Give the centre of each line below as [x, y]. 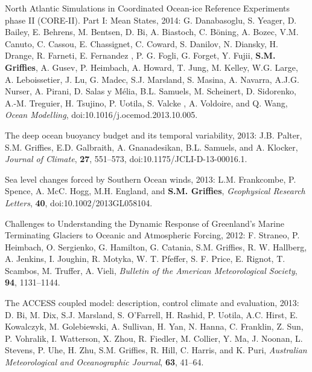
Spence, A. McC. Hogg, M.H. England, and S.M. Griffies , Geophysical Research [155, 191]
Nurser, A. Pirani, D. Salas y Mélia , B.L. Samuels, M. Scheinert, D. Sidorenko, [151, 91]
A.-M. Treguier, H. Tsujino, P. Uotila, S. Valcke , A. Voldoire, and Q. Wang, [146, 103]
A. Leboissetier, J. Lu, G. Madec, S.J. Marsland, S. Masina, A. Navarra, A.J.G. [152, 79]
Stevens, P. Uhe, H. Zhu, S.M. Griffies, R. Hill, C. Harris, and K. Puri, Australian [156, 350]
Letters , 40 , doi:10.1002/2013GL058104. [79, 202]
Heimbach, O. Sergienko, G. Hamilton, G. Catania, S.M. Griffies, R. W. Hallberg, [156, 246]
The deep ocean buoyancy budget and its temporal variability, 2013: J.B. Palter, [154, 135]
